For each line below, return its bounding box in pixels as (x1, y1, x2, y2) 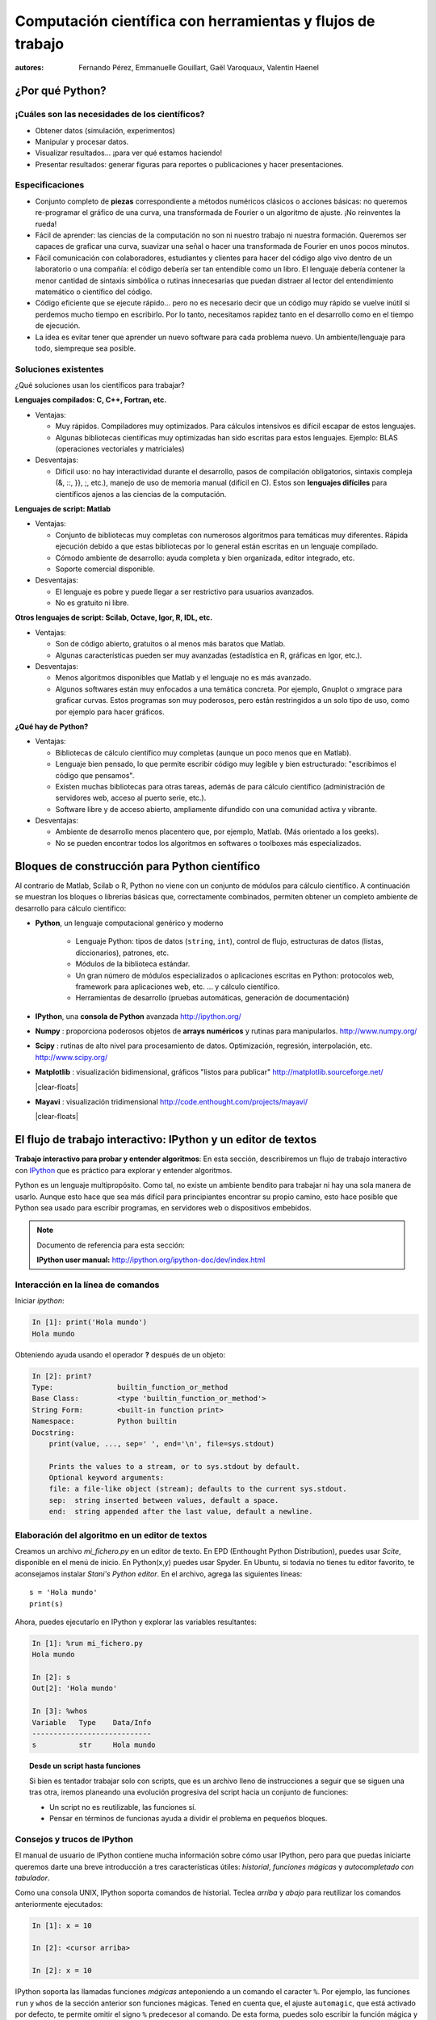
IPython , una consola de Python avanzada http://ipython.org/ (35, 1011, 241, 1021)
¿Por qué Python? (15, 84, 107, 98)
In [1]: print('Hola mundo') (31, 1318, 148, 1327)
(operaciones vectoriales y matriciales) (55, 444, 185, 453)
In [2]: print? (31, 1371, 92, 1381)
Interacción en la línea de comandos (15, 1279, 160, 1290)
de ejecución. (35, 321, 81, 330)
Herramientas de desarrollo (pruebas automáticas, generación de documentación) (75, 993, 350, 1003)
